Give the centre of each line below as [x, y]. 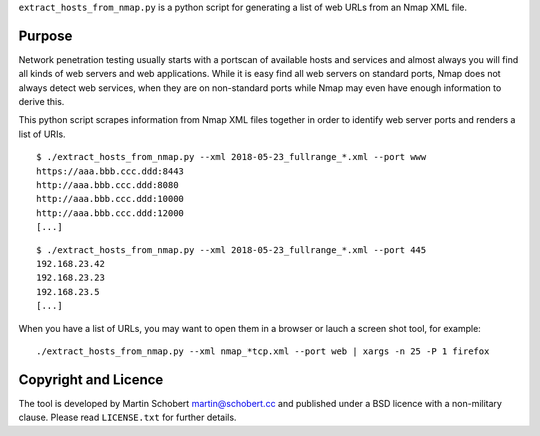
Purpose [45, 35]
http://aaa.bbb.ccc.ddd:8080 [107, 185]
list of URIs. [42, 134]
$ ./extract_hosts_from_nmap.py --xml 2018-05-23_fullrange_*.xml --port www [231, 157]
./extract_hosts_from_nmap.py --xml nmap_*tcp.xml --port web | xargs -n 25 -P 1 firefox [263, 351]
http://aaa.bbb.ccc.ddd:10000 [110, 199]
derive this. [41, 102]
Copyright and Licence [91, 379]
